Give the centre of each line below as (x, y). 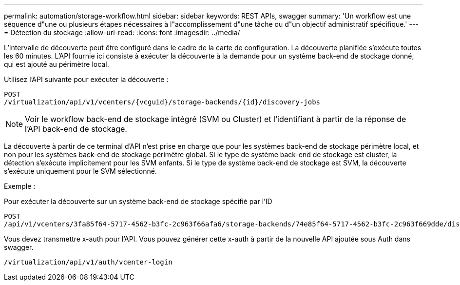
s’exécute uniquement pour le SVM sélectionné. (80, 171)
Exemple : (20, 186)
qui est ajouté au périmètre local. (57, 64)
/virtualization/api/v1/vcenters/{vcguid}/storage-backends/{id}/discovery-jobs (162, 102)
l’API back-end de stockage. (76, 129)
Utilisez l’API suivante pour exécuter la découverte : (86, 79)
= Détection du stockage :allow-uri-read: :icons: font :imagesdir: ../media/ (122, 32)
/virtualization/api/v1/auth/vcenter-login (88, 262)
